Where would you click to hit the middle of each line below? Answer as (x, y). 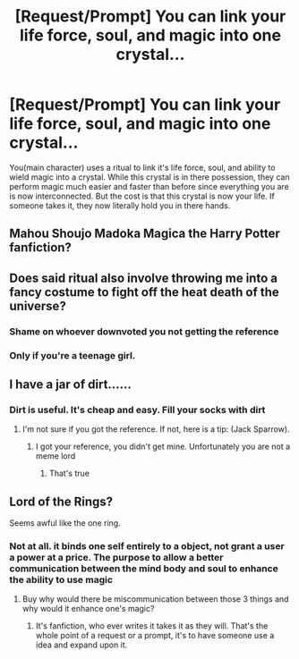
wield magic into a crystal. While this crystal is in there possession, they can (149, 177)
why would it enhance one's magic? (88, 609)
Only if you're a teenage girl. (73, 355)
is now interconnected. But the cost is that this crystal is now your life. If (142, 196)
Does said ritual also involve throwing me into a (143, 278)
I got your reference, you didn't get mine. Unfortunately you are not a (163, 447)
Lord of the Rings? (61, 501)
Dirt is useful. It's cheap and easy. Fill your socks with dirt (137, 410)
